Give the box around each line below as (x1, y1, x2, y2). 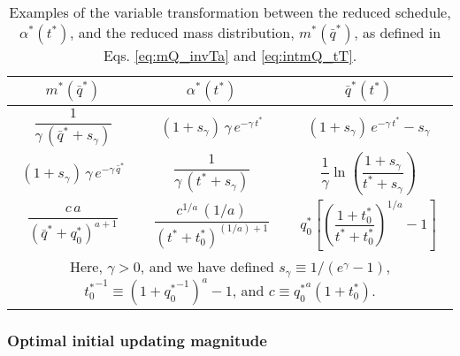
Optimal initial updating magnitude (7, 329, 267, 352)
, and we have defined (140, 256, 274, 277)
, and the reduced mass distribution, (69, 22, 295, 42)
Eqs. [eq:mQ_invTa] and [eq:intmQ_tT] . (103, 45, 357, 65)
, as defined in (354, 22, 441, 42)
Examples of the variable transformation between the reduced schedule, (9, 2, 451, 22)
